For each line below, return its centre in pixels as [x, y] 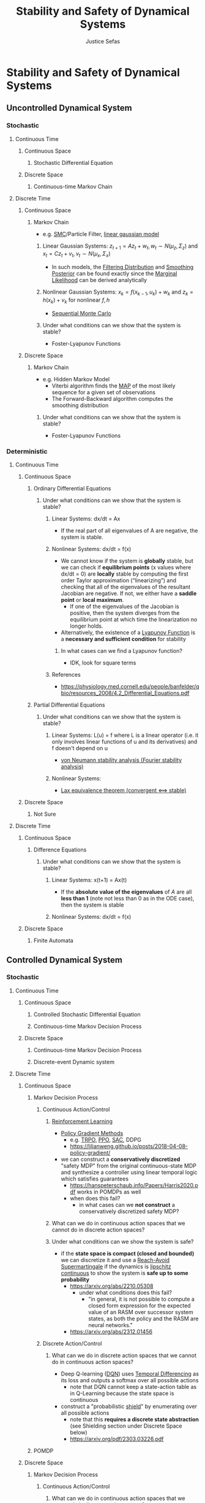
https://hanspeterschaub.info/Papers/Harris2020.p [134, 1185]
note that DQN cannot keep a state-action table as [133, 1387]
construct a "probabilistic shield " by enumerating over [129, 1406]
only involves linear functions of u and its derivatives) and [125, 742]
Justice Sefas [103, 41]
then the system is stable [92, 905]
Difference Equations [60, 850]
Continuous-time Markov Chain [73, 186]
